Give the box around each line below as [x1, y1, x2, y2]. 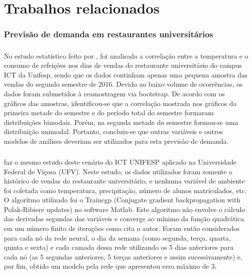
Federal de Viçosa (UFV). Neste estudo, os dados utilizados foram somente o [4, 166, 233, 176]
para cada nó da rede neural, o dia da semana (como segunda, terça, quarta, [4, 232, 231, 243]
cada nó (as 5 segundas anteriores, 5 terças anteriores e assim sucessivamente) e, [4, 251, 242, 261]
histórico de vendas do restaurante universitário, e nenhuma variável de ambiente [4, 176, 245, 186]
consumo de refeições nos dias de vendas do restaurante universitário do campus [4, 60, 242, 70]
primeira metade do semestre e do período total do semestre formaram [4, 107, 214, 118]
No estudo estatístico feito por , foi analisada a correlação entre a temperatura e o [4, 50, 248, 61]
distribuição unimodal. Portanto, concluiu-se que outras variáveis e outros [4, 126, 223, 137]
